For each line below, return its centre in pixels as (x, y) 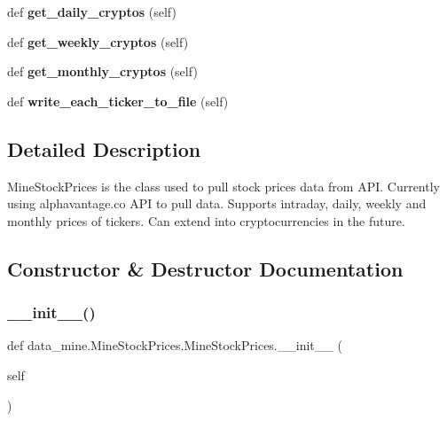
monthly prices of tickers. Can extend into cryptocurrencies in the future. (206, 220)
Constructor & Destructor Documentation (205, 268)
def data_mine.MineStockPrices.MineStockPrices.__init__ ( (175, 345)
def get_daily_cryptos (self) (92, 12)
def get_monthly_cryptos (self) (102, 71)
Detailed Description (104, 148)
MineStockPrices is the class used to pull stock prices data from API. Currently (223, 186)
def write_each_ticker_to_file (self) (118, 101)
